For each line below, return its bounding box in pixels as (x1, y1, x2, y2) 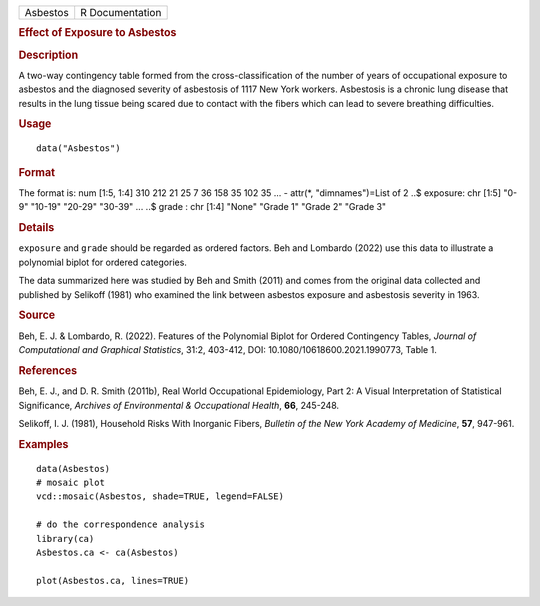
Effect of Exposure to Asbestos (18, 26, 177, 40)
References (18, 363, 78, 377)
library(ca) (36, 533, 95, 544)
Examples (18, 437, 69, 451)
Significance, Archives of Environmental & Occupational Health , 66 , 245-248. (18, 399, 340, 411)
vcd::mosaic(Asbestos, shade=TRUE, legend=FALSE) (36, 491, 285, 502)
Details (18, 221, 55, 235)
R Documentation (80, 6, 162, 19)
